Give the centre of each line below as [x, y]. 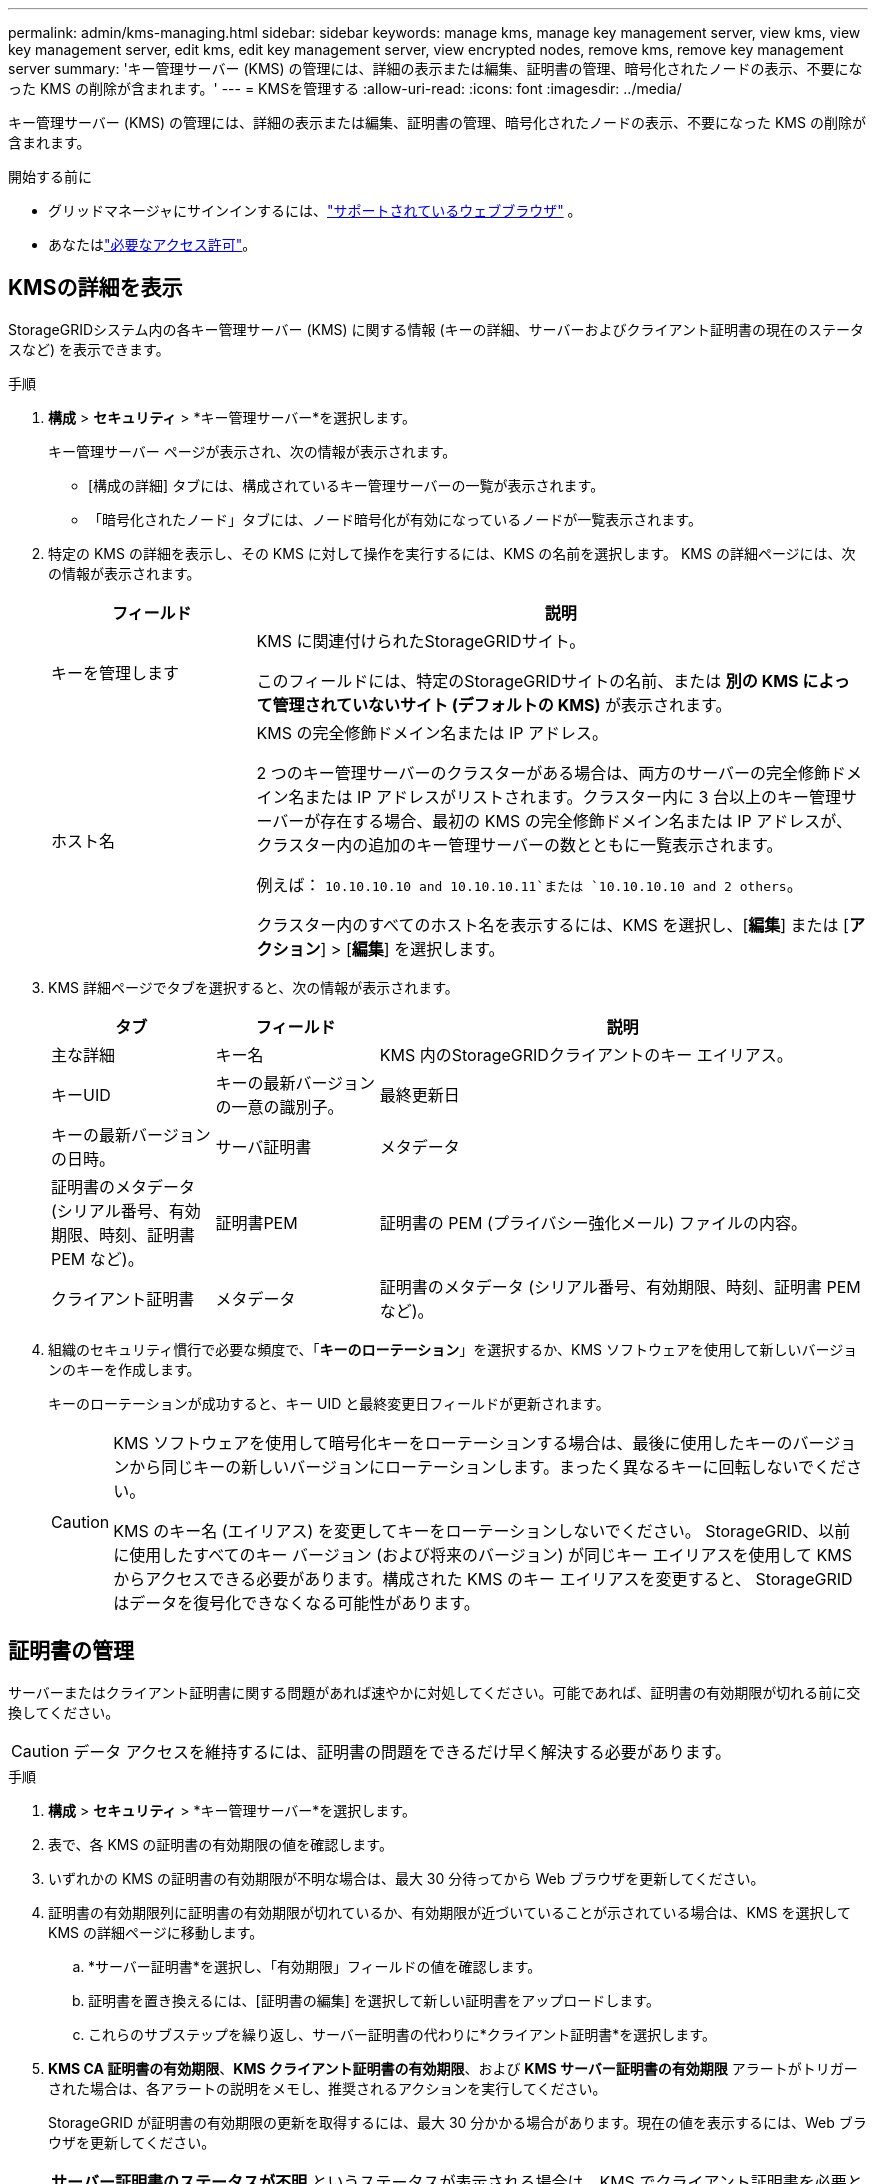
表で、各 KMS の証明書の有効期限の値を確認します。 [220, 1844]
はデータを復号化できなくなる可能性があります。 [296, 1602]
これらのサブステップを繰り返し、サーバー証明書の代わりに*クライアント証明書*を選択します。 [402, 2034]
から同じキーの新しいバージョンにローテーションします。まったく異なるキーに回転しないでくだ [487, 1466]
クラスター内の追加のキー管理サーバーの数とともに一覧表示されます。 [519, 844]
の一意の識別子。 [279, 1106]
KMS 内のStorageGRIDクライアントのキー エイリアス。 [586, 1054]
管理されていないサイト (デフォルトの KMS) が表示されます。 [502, 704]
